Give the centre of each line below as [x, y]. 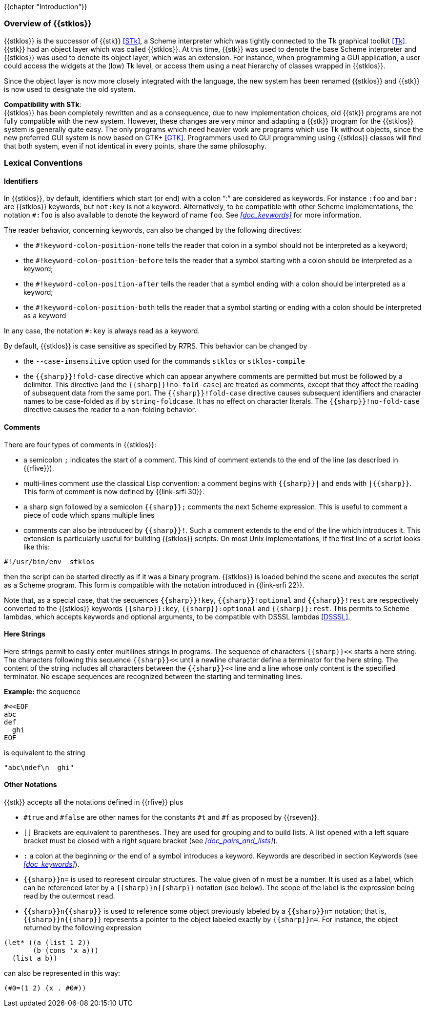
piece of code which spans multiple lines [89, 515]
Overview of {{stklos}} [48, 24]
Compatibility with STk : [43, 104]
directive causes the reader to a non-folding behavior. [110, 410]
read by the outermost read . [69, 896]
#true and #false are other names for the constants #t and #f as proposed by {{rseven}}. [171, 817]
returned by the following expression [82, 928]
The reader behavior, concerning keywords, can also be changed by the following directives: [153, 230]
